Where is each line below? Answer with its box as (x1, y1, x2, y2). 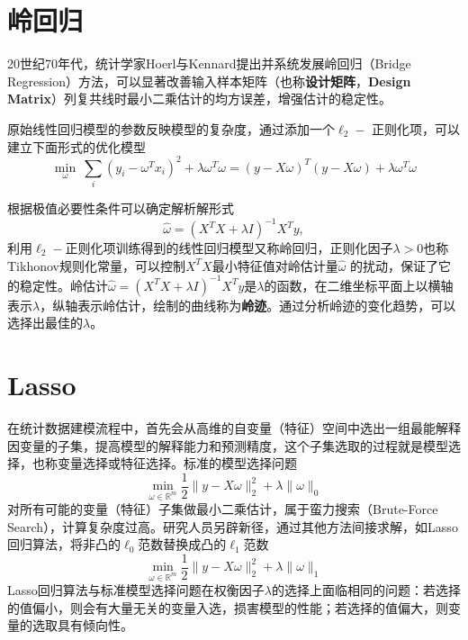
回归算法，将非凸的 (7, 535, 121, 554)
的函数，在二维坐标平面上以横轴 (264, 275, 454, 294)
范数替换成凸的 (138, 535, 227, 554)
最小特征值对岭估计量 (211, 256, 338, 275)
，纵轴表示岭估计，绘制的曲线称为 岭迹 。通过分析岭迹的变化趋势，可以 (40, 295, 456, 314)
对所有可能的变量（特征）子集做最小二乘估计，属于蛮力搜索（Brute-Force (7, 500, 438, 518)
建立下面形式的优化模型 (7, 137, 146, 156)
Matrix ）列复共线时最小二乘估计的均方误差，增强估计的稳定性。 (7, 89, 391, 108)
